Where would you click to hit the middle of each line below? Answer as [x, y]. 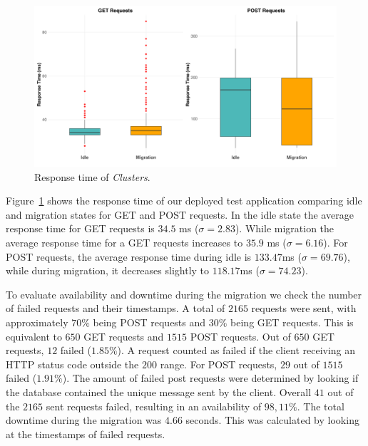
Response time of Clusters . [92, 176]
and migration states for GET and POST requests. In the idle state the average [180, 214]
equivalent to [34, 336]
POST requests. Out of [240, 336]
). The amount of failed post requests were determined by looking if [210, 378]
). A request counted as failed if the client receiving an [236, 350]
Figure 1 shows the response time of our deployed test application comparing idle [184, 201]
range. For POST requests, [219, 364]
